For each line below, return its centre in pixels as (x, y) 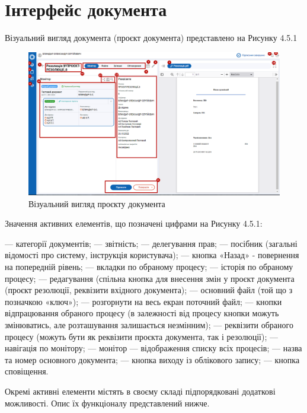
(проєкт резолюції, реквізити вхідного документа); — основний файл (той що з (149, 290)
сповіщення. (27, 371)
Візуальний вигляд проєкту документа (97, 203)
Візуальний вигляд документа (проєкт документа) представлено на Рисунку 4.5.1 (151, 38)
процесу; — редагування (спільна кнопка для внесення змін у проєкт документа (150, 278)
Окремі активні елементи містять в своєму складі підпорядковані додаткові (140, 391)
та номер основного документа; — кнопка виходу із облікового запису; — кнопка (152, 359)
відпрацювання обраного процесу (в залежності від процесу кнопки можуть (142, 313)
